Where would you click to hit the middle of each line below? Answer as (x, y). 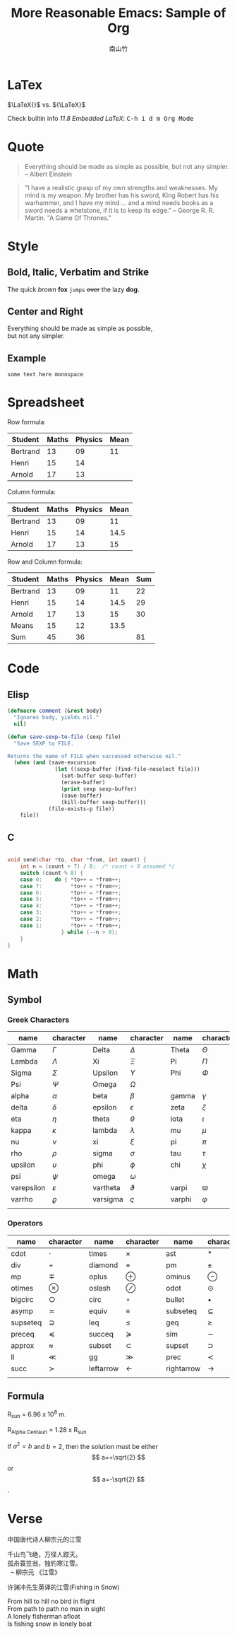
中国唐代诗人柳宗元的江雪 (44, 1540)
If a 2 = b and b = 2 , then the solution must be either (83, 1445)
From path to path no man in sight (56, 1609)
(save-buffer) (81, 796)
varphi (181, 1199)
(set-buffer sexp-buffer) (99, 776)
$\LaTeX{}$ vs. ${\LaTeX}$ (47, 105)
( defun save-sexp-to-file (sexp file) (64, 737)
